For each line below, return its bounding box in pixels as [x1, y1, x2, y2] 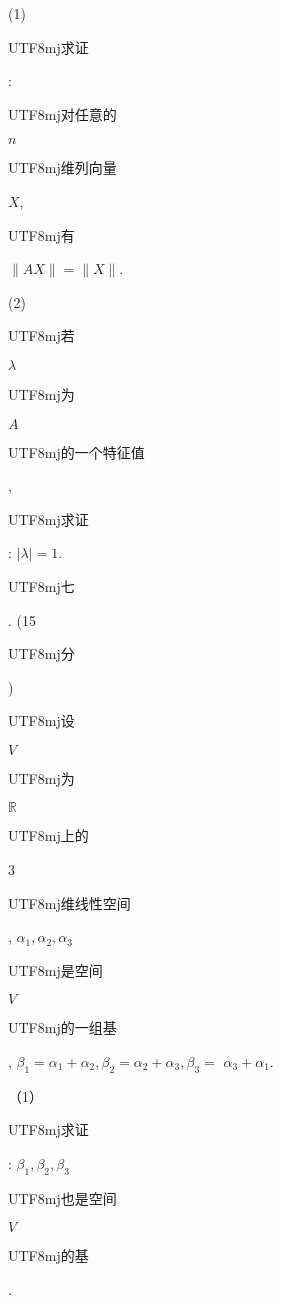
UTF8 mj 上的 [8, 825, 89, 846]
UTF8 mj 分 [8, 643, 75, 664]
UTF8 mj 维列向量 [8, 157, 117, 178]
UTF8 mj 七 [8, 575, 75, 596]
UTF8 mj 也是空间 [8, 1187, 117, 1208]
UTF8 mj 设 [8, 710, 75, 731]
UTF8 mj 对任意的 [8, 103, 117, 124]
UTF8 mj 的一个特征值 [8, 441, 145, 462]
